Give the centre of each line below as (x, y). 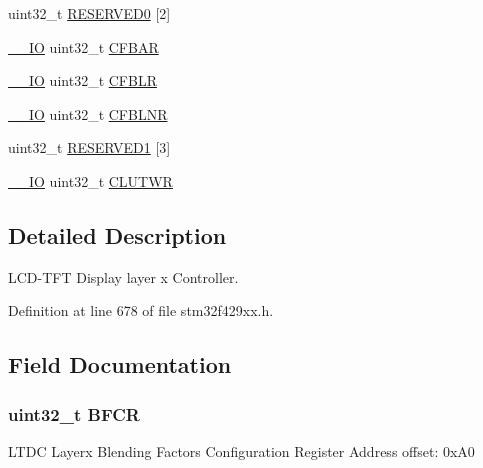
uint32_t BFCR (74, 413)
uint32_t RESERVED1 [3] (89, 147)
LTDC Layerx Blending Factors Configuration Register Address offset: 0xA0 (241, 450)
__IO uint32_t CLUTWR (90, 180)
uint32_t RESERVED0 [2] (89, 13)
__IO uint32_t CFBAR (83, 46)
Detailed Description (117, 234)
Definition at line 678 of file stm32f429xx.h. (141, 310)
